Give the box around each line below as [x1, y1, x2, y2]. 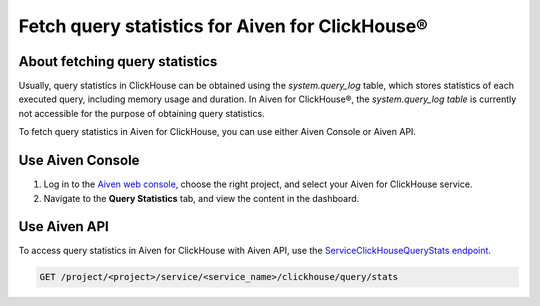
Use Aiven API [18, 218, 109, 235]
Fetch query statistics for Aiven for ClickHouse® [18, 15, 429, 37]
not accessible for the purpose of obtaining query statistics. [18, 107, 265, 119]
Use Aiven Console [18, 152, 140, 169]
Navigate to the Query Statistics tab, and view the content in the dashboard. [43, 192, 360, 204]
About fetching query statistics [18, 53, 218, 70]
